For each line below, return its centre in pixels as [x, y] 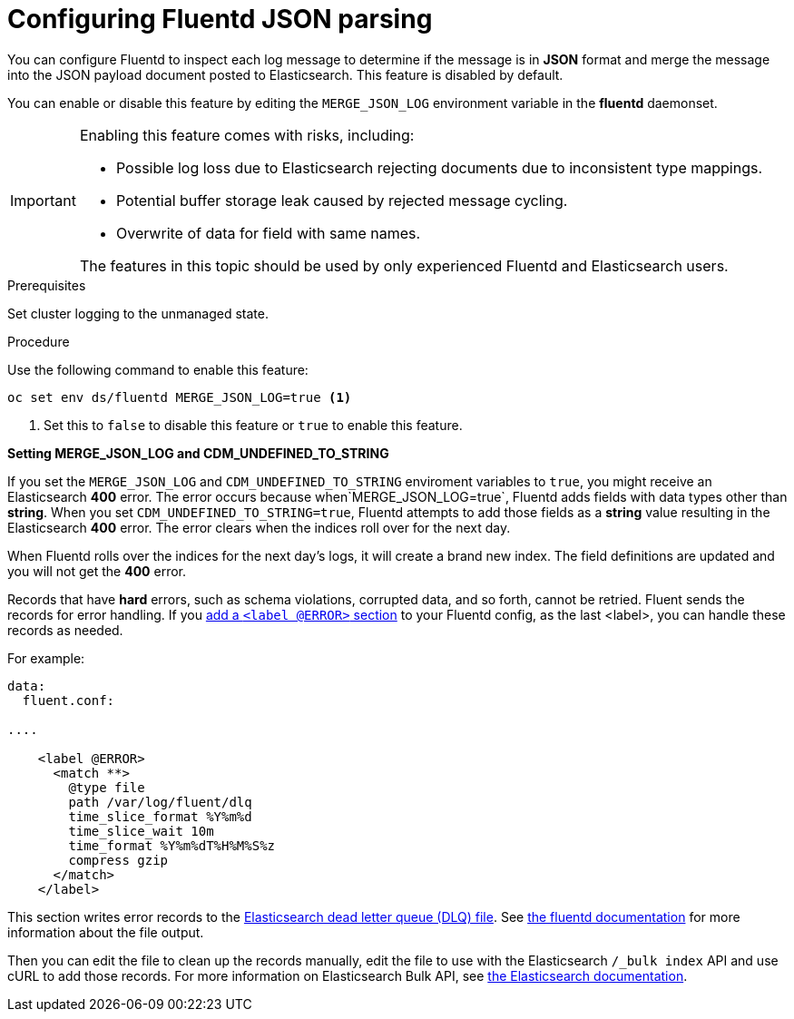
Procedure [39, 341]
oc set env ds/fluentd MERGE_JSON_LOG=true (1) [180, 397]
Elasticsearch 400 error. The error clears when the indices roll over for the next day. [259, 527]
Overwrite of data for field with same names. [268, 233]
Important [43, 200]
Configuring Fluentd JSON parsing [220, 19]
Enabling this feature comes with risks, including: [247, 135]
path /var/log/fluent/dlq [160, 802]
